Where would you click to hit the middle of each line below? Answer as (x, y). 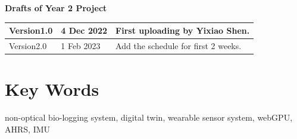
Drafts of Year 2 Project (56, 8)
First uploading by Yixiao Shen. (183, 30)
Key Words (52, 89)
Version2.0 (28, 45)
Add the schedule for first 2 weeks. (179, 45)
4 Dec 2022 (84, 30)
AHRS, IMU (28, 129)
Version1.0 (31, 30)
